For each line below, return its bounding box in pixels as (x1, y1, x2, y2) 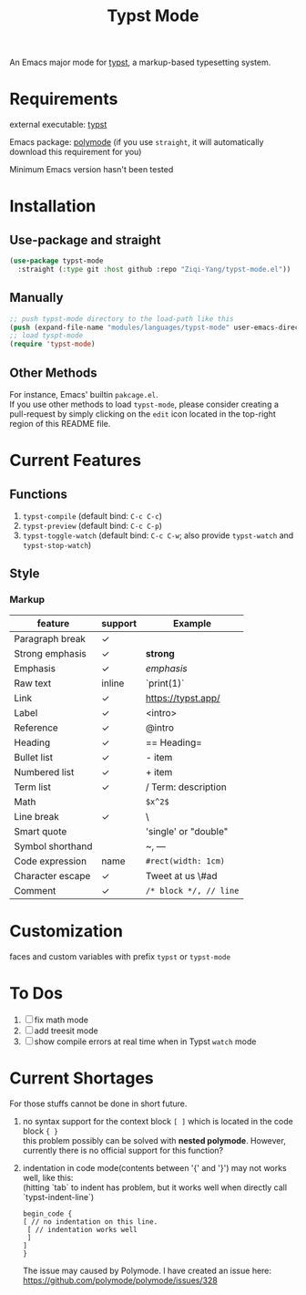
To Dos (9, 982, 64, 1003)
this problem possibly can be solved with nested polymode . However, (22, 1134, 287, 1145)
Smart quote (14, 824, 67, 837)
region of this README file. (9, 419, 111, 429)
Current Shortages (9, 1068, 155, 1088)
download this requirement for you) (9, 147, 142, 158)
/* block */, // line (145, 886, 240, 896)
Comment (14, 884, 56, 896)
